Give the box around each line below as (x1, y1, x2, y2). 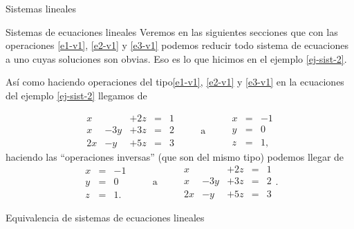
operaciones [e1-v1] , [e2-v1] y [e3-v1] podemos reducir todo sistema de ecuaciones (6, 38, 348, 52)
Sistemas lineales (6, 1, 77, 15)
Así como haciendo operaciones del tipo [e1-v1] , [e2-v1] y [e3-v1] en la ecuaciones (6, 74, 344, 89)
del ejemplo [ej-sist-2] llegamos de (6, 88, 147, 102)
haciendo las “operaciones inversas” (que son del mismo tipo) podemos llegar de (6, 149, 344, 163)
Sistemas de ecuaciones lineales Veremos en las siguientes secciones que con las (6, 24, 338, 39)
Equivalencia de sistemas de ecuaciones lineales (6, 210, 205, 225)
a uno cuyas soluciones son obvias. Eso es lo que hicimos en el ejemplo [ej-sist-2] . (6, 51, 347, 66)
